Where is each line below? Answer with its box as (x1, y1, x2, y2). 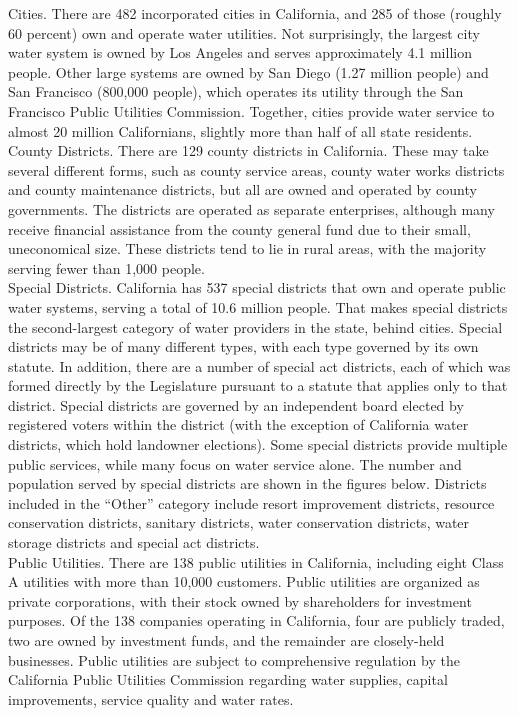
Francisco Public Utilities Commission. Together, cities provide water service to (8, 100, 495, 121)
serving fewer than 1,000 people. (8, 257, 205, 278)
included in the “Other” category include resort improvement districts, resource (8, 492, 495, 513)
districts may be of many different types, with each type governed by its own (8, 336, 479, 357)
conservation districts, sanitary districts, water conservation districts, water (8, 512, 470, 533)
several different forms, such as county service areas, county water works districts (8, 159, 505, 180)
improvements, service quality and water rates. (8, 688, 294, 709)
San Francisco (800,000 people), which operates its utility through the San (8, 81, 464, 102)
